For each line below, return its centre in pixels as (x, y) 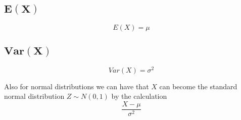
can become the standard (198, 86)
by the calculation (139, 96)
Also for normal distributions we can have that (77, 86)
